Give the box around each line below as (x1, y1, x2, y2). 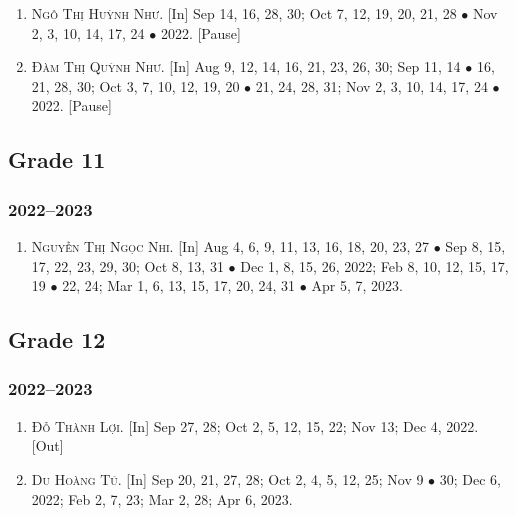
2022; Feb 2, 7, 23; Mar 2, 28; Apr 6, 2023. (31, 488, 293, 509)
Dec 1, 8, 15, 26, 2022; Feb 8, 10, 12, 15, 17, (240, 255, 509, 276)
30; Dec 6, (439, 468, 502, 489)
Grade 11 (8, 144, 106, 175)
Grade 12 (8, 324, 106, 355)
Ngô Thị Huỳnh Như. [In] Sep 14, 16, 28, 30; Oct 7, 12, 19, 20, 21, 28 (31, 3, 457, 23)
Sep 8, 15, (445, 235, 506, 256)
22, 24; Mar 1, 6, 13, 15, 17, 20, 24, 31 (62, 275, 296, 296)
